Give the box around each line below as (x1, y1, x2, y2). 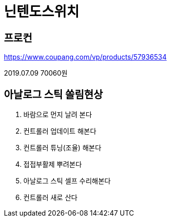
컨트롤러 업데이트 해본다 (23, 127, 96, 136)
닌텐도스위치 (4, 3, 79, 20)
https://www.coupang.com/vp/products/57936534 (4, 53, 167, 61)
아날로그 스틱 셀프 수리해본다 (23, 177, 111, 185)
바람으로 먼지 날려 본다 (23, 110, 92, 119)
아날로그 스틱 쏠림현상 (4, 88, 103, 100)
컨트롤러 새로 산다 (23, 193, 77, 202)
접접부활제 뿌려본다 (23, 160, 82, 169)
